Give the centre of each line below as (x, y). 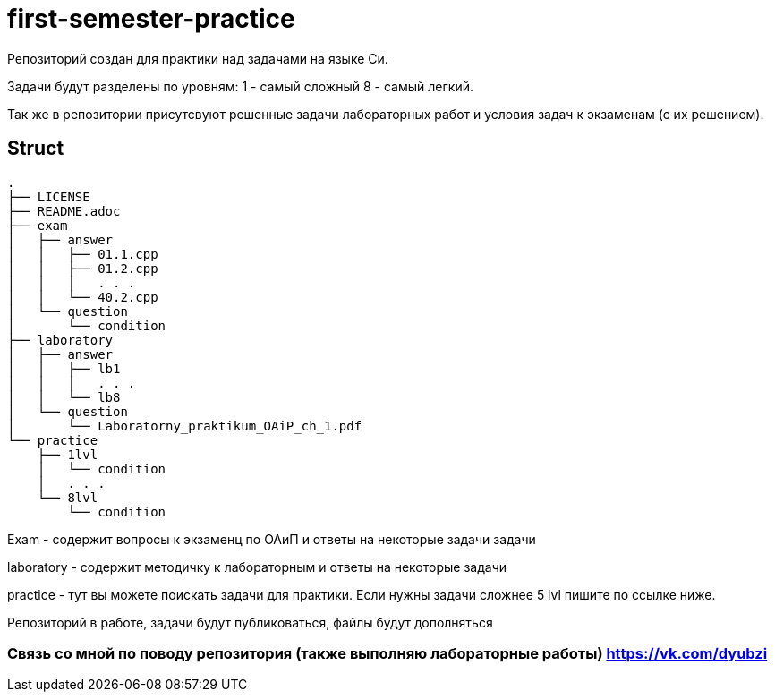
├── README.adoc (64, 211)
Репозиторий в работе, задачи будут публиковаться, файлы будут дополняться (250, 622)
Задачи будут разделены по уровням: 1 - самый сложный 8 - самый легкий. (240, 86)
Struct (36, 149)
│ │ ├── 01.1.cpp (83, 254)
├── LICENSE (49, 196)
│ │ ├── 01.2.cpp (83, 268)
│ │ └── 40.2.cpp (83, 297)
